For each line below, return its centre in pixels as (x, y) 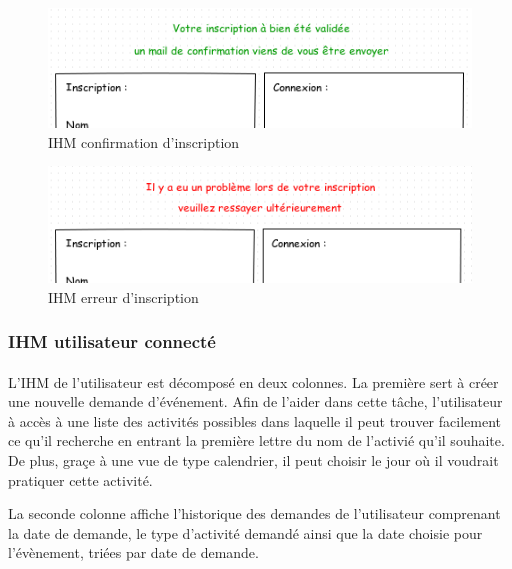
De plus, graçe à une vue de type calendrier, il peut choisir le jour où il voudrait (253, 459)
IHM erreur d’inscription (123, 296)
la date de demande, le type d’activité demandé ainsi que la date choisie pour (245, 532)
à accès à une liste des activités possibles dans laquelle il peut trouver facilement (254, 420)
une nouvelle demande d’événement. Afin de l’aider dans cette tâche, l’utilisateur (255, 401)
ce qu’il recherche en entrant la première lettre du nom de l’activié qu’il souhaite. (256, 440)
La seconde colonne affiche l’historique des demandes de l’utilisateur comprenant (254, 513)
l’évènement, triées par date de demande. (133, 552)
